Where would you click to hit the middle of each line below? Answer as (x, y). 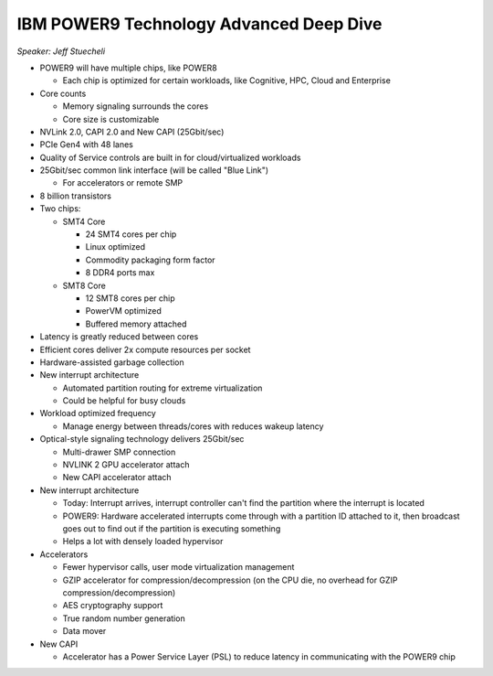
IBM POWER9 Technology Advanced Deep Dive (199, 24)
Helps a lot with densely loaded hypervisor (143, 542)
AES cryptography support (113, 606)
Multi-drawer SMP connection (119, 452)
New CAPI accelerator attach (117, 477)
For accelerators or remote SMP (123, 183)
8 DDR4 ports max (120, 273)
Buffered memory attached (136, 324)
